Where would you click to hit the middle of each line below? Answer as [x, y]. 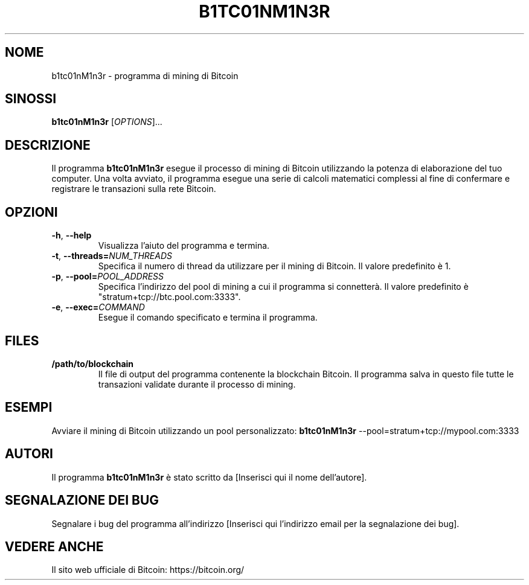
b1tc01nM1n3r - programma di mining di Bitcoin [145, 75]
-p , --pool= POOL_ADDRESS [108, 277]
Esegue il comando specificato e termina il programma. [208, 318]
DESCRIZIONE [48, 145]
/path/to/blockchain [93, 363]
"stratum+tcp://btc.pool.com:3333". [169, 297]
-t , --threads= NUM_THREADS [112, 256]
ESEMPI [29, 408]
